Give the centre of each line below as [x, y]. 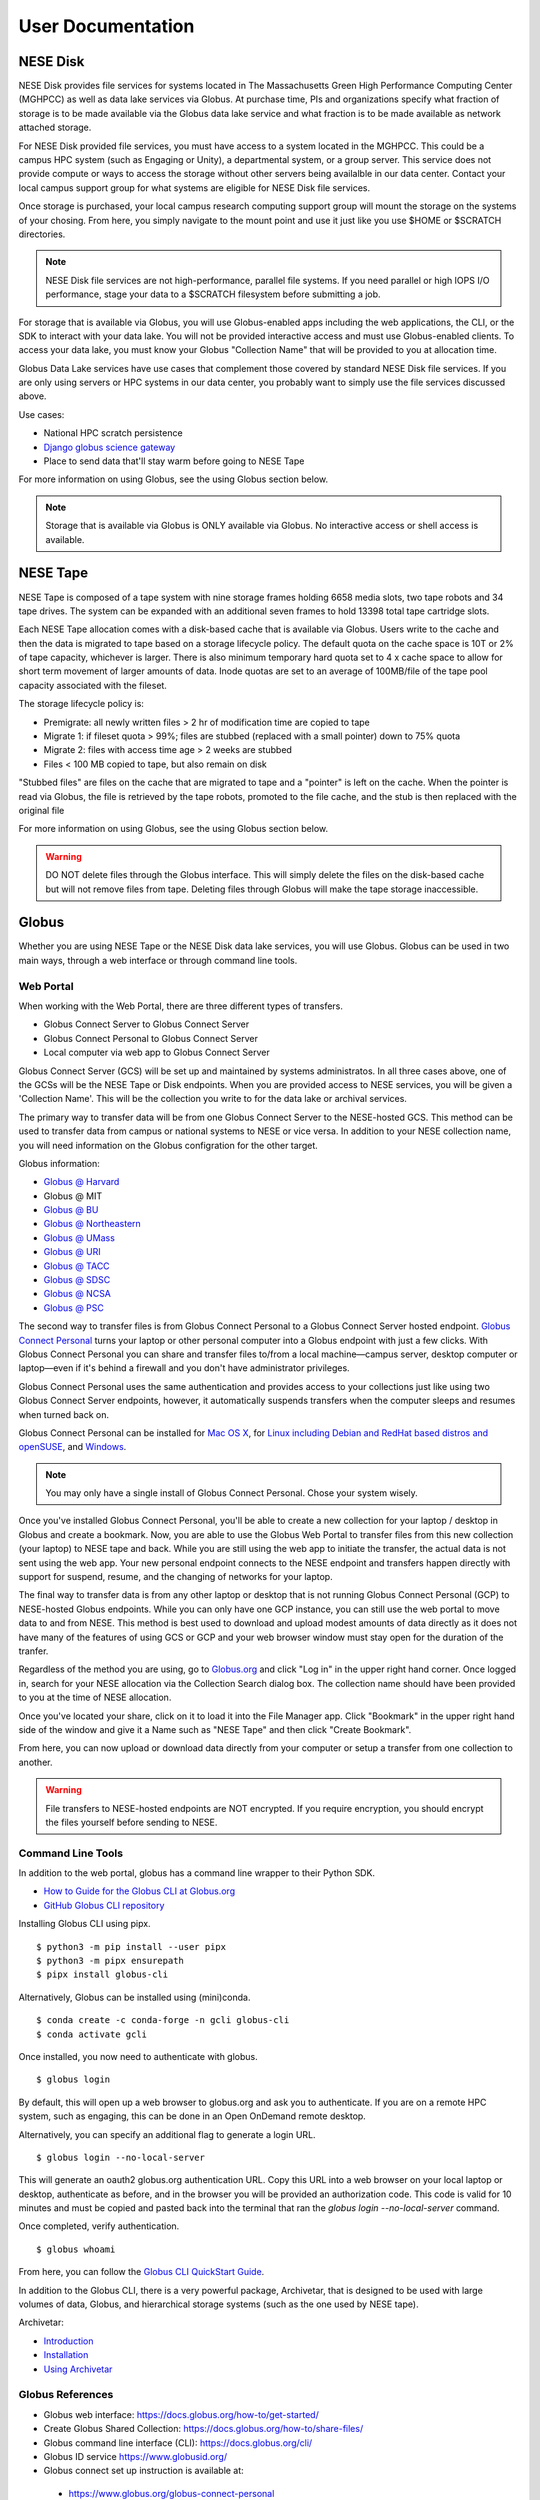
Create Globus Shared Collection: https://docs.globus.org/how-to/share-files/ [203, 2429]
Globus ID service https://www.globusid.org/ [135, 2456]
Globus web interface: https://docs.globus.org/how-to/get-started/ [181, 2414]
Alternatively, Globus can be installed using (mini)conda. [134, 1997]
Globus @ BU [71, 1210]
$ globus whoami [76, 2249]
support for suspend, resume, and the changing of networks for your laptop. [176, 1577]
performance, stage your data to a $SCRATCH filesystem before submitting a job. [213, 294]
